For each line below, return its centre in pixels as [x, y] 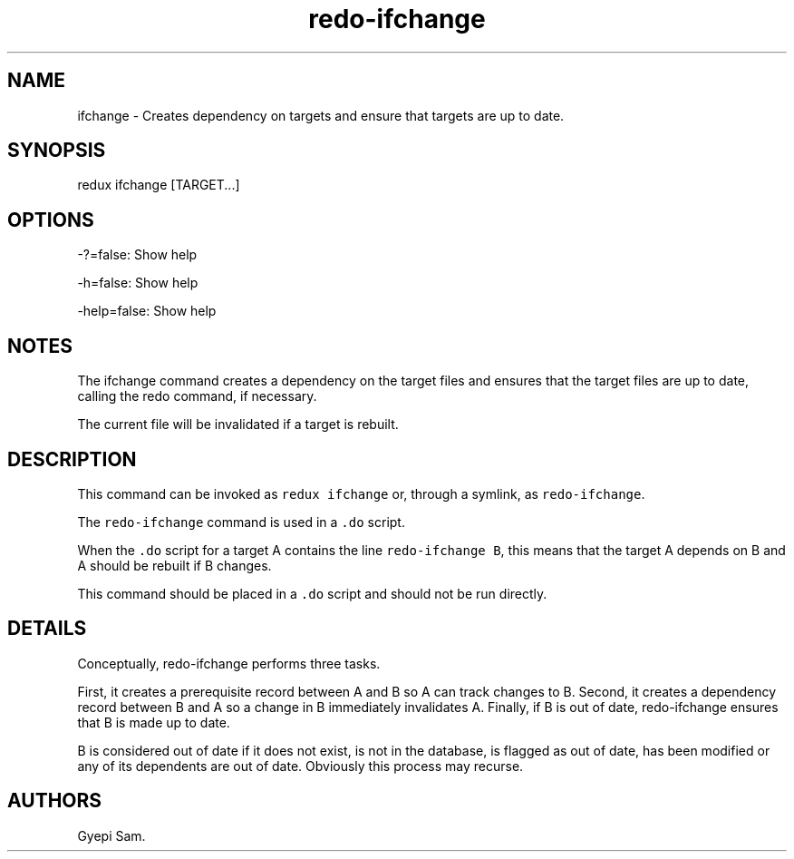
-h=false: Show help [138, 283]
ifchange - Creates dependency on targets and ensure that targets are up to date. [321, 115]
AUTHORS [55, 801]
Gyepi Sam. [111, 835]
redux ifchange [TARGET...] [159, 185]
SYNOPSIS [57, 151]
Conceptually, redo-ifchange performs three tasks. [229, 663]
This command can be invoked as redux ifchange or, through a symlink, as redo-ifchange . [361, 493]
